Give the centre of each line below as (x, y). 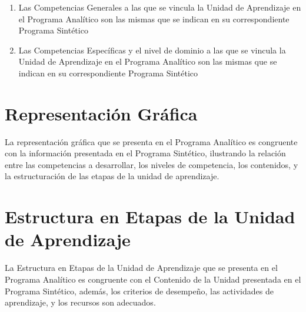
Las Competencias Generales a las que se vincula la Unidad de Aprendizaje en (160, 7)
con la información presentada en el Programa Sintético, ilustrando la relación (145, 153)
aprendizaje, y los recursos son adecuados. (80, 302)
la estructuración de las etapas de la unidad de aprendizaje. (112, 176)
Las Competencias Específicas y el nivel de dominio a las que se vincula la (152, 50)
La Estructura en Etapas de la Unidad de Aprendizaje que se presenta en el (141, 268)
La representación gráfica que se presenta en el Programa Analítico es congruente (151, 141)
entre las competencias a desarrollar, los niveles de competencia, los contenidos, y (152, 164)
